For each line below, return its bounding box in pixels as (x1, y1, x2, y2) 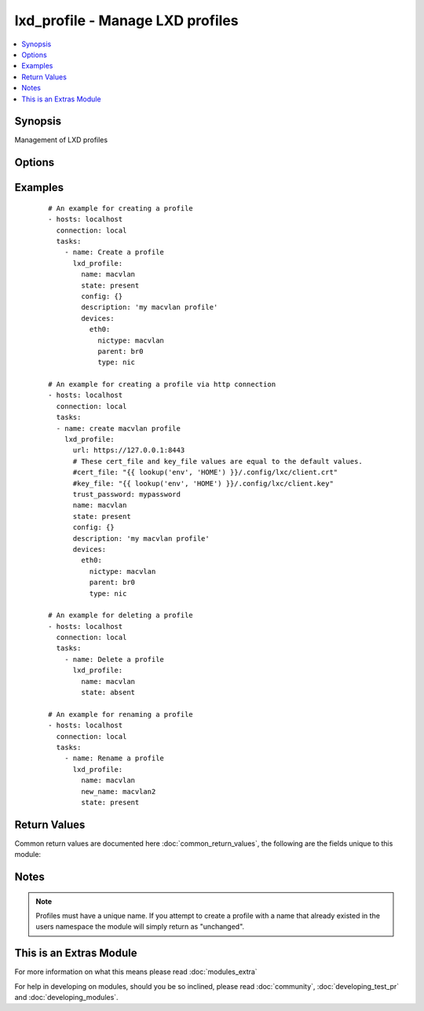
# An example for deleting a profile (48, 611, 194, 620)
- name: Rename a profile (64, 754, 165, 763)
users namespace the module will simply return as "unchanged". (35, 922, 245, 932)
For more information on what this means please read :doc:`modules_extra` (14, 967, 258, 976)
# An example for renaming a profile (48, 710, 194, 719)
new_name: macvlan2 (81, 787, 156, 796)
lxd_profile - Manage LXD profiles (14, 12, 239, 29)
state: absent (81, 688, 136, 697)
